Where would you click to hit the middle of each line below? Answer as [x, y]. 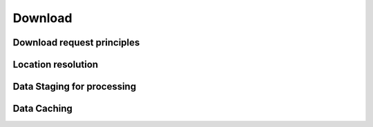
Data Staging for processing [75, 87]
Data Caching [42, 109]
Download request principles [76, 42]
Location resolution [56, 65]
